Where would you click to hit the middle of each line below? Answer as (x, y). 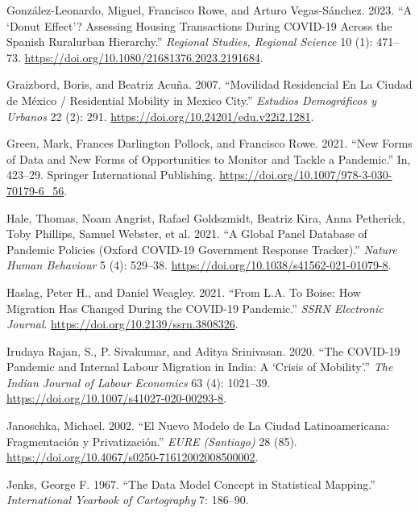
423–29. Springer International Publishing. (111, 175)
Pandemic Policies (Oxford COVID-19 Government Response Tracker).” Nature (202, 249)
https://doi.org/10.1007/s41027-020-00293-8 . (116, 398)
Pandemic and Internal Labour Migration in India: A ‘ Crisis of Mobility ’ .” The (200, 367)
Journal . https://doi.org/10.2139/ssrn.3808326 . (122, 324)
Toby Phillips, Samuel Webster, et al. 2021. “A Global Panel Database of (187, 234)
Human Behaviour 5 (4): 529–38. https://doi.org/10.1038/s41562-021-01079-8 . (199, 265)
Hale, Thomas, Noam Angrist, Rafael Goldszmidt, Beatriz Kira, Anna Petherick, (206, 217)
